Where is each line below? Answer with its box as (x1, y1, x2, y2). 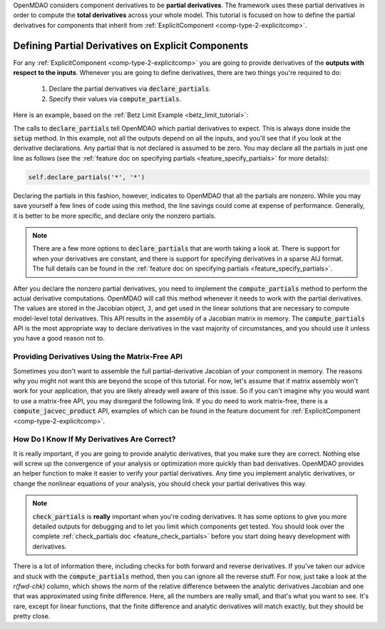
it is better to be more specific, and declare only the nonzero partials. (13, 211, 217, 220)
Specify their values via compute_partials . (48, 94, 182, 103)
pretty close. (13, 612, 51, 620)
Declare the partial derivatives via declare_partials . (48, 84, 212, 93)
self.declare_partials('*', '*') (28, 173, 145, 181)
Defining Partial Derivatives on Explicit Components (13, 39, 249, 51)
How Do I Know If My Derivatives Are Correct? (13, 434, 176, 444)
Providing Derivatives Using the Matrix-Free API (13, 352, 183, 362)
